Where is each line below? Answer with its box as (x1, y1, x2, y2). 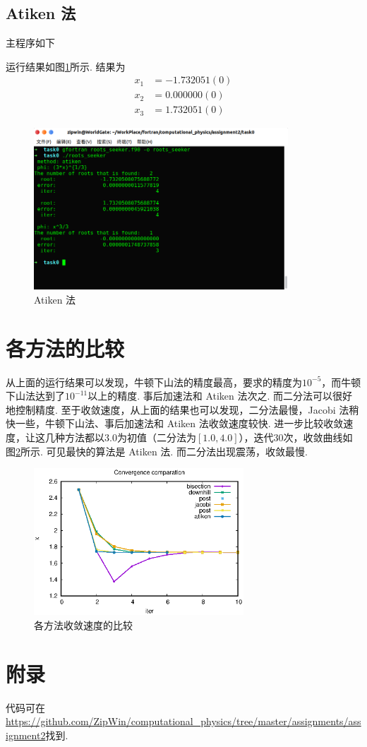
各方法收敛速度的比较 (34, 618, 133, 633)
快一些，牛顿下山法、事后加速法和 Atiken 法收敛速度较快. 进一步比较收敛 (6, 416, 344, 431)
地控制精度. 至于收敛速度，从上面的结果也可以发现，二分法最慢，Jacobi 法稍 (6, 402, 359, 417)
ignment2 (6, 727, 46, 742)
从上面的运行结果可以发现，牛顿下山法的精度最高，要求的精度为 (6, 374, 302, 389)
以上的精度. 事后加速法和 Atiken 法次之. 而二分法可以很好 (88, 388, 353, 403)
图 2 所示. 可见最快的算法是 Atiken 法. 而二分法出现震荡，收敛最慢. (6, 443, 308, 458)
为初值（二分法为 (116, 430, 196, 445)
